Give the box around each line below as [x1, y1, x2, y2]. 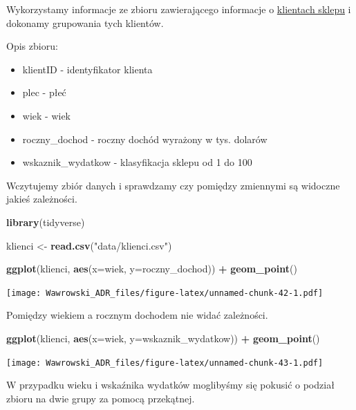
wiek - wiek [22, 108, 71, 122]
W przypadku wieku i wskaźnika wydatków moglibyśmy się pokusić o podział [6, 378, 335, 392]
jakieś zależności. [6, 192, 77, 206]
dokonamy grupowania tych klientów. [6, 15, 164, 30]
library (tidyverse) [6, 214, 85, 229]
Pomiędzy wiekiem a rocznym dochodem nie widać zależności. [6, 308, 268, 322]
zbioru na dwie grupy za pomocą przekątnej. [6, 391, 195, 405]
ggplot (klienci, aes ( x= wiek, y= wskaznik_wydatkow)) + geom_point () [6, 330, 320, 345]
